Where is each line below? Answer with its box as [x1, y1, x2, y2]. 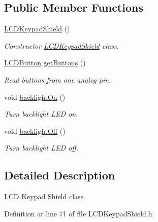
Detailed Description [4, 167, 115, 183]
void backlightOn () [4, 91, 66, 102]
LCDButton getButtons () [4, 57, 86, 68]
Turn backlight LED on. [4, 108, 78, 119]
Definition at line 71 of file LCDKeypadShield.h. [4, 208, 154, 218]
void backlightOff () [4, 125, 66, 136]
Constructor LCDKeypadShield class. [4, 40, 119, 51]
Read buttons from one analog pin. [4, 74, 111, 85]
